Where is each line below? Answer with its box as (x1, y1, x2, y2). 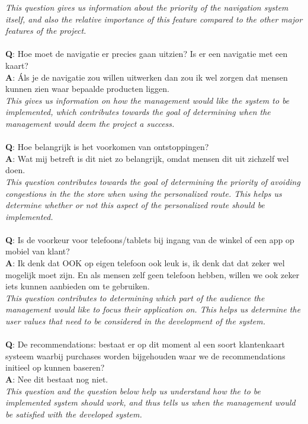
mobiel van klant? (5, 245, 70, 257)
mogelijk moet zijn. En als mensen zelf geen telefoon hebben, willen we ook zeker (5, 268, 300, 280)
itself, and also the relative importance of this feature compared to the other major (5, 12, 303, 25)
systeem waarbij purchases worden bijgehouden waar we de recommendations (5, 349, 285, 362)
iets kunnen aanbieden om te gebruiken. (5, 280, 150, 292)
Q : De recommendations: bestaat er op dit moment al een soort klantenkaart (5, 338, 285, 350)
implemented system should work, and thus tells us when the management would (5, 396, 296, 409)
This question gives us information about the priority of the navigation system (5, 1, 288, 13)
